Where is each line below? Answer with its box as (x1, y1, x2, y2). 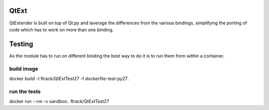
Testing (9, 40, 33, 48)
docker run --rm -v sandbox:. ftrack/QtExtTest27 (9, 99, 110, 105)
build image (9, 65, 38, 72)
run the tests (9, 88, 41, 95)
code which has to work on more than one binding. (9, 26, 114, 32)
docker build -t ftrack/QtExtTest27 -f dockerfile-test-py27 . (9, 75, 131, 82)
